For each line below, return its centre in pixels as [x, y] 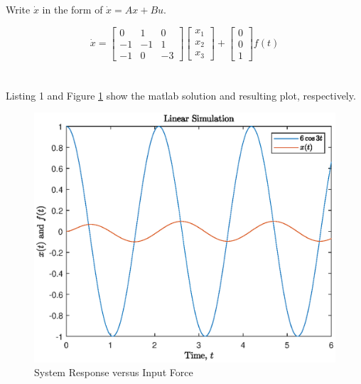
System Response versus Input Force [114, 372]
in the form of [72, 9]
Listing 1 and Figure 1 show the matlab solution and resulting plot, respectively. [181, 95]
